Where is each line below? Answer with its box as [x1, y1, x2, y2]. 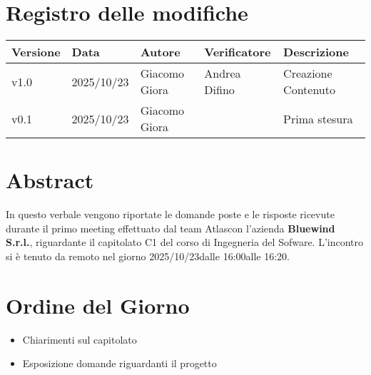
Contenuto [283, 81, 335, 98]
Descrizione [283, 43, 349, 61]
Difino [204, 81, 235, 98]
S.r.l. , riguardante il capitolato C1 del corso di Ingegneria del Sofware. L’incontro [6, 235, 364, 250]
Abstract [6, 165, 94, 195]
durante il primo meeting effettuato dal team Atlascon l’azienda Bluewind [6, 220, 335, 235]
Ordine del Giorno [6, 290, 190, 319]
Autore [140, 43, 181, 61]
